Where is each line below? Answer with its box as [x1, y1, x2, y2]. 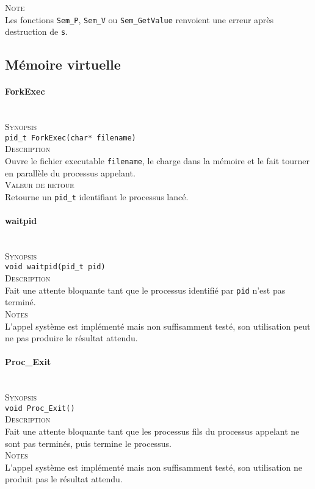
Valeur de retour [5, 178, 74, 191]
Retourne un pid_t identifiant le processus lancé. [5, 190, 189, 203]
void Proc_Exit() [5, 404, 75, 413]
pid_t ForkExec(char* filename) [5, 133, 136, 142]
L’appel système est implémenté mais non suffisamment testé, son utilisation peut [5, 319, 311, 332]
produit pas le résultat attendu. [5, 473, 123, 485]
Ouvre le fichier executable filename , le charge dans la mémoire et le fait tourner [5, 154, 310, 167]
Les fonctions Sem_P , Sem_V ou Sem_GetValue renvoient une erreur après [5, 13, 274, 26]
